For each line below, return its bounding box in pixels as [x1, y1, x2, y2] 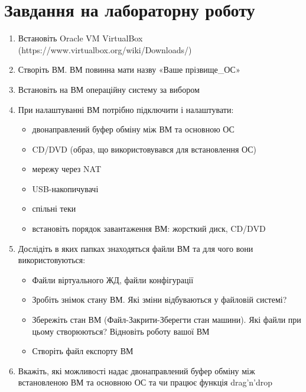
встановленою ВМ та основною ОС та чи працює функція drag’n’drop [18, 376, 273, 388]
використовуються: [18, 254, 86, 266]
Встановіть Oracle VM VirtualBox [18, 32, 143, 44]
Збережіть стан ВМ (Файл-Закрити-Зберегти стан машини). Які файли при [32, 313, 301, 326]
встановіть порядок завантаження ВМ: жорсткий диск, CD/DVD [32, 222, 266, 235]
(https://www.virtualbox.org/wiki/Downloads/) [18, 43, 192, 56]
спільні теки [32, 202, 76, 215]
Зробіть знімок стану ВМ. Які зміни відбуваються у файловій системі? [32, 293, 287, 306]
